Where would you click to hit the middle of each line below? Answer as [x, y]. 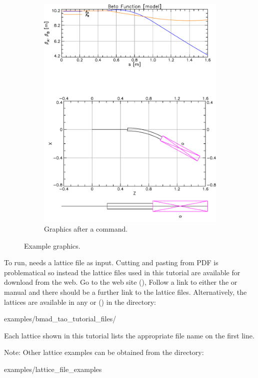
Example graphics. [52, 245]
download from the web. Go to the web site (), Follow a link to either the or [121, 282]
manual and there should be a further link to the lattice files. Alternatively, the [125, 292]
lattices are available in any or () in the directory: [80, 302]
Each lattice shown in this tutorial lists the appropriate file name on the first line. [129, 335]
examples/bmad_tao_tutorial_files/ [60, 319]
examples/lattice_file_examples [53, 369]
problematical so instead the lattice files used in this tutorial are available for [122, 272]
